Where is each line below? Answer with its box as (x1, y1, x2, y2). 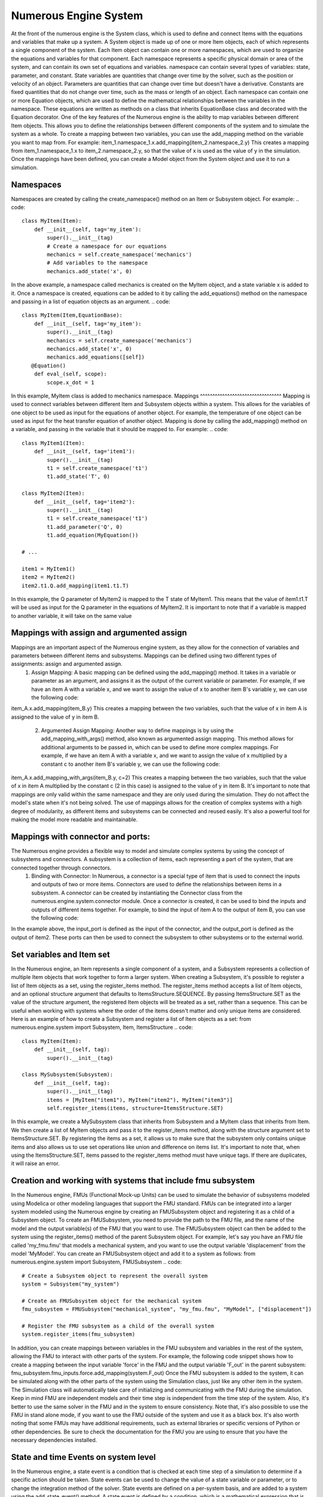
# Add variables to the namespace (47, 259, 148, 266)
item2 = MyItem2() (22, 574, 76, 581)
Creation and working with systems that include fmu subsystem (11, 1175, 255, 1186)
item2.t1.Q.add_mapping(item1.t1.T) (22, 582, 129, 589)
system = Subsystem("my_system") (22, 1281, 120, 1287)
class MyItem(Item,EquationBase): (22, 312, 123, 319)
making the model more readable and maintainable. (11, 816, 138, 823)
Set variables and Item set (11, 949, 110, 959)
